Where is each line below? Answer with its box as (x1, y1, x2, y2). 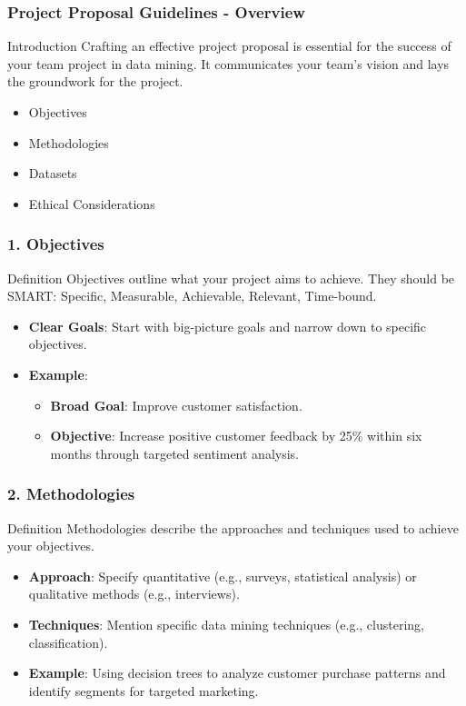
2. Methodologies (7, 482, 135, 505)
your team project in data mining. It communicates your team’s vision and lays (7, 54, 450, 73)
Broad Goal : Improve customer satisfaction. (50, 395, 302, 414)
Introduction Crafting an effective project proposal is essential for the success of (7, 36, 451, 55)
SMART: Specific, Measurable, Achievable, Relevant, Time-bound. (7, 286, 377, 305)
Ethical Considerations (28, 194, 155, 213)
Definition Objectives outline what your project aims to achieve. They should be (7, 268, 455, 287)
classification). (28, 632, 108, 651)
